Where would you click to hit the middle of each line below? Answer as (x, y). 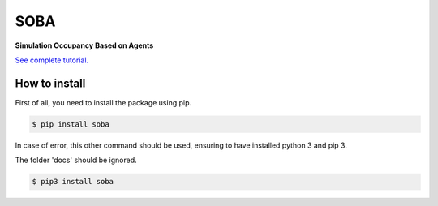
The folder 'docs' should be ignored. (76, 160)
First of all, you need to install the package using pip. (103, 102)
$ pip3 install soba (73, 182)
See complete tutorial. (52, 60)
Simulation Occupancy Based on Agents (84, 45)
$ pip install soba (71, 124)
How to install (50, 83)
